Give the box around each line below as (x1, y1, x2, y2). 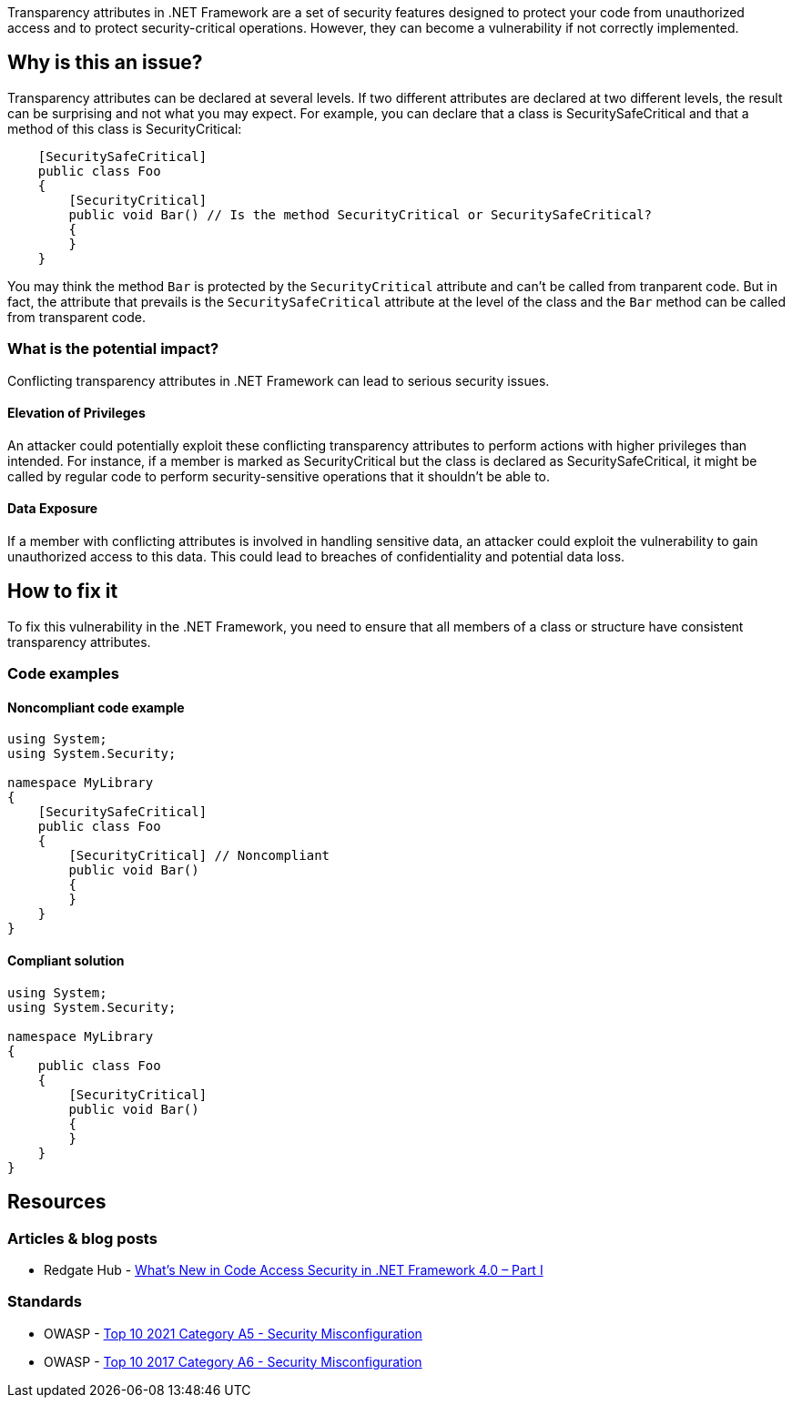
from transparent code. (7, 308, 146, 325)
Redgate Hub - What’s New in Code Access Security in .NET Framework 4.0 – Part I (44, 1261, 543, 1278)
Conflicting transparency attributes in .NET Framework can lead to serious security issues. (7, 372, 550, 389)
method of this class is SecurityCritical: (7, 120, 242, 136)
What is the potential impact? (7, 339, 219, 359)
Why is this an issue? (7, 51, 203, 75)
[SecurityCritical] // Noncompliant (68, 848, 330, 864)
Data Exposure (7, 500, 98, 517)
